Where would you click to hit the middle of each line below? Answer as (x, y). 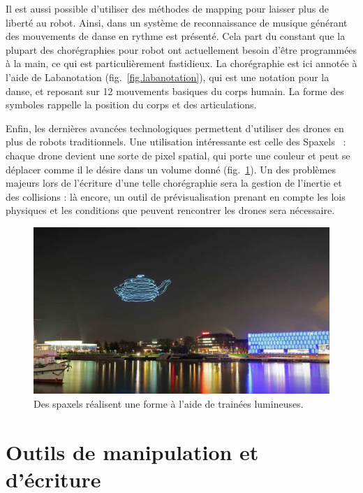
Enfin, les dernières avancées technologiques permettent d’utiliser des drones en (175, 128)
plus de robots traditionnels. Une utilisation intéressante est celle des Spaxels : (176, 142)
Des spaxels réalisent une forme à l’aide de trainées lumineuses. (169, 403)
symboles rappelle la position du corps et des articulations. (131, 105)
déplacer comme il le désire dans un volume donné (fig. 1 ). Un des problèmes (171, 169)
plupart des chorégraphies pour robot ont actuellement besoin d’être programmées (181, 49)
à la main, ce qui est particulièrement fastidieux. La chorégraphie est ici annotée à (181, 63)
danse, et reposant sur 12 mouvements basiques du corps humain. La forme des (175, 91)
